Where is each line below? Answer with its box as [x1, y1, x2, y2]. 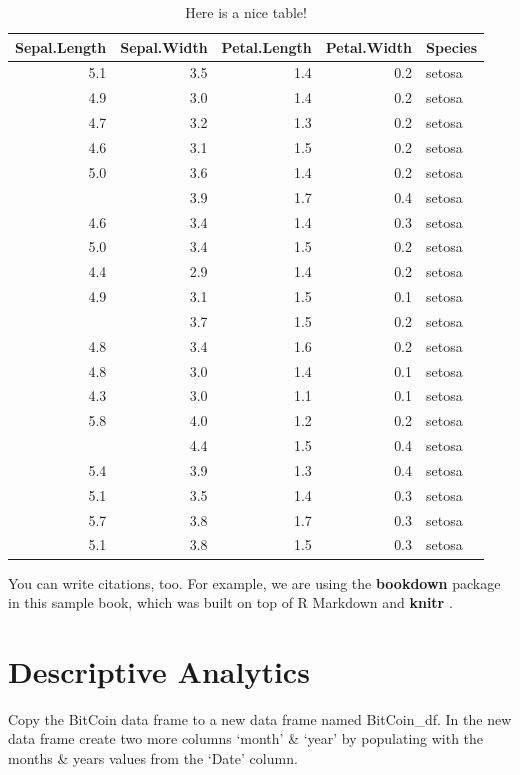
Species [426, 36, 478, 57]
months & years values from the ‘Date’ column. [8, 748, 298, 769]
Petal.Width [325, 36, 413, 57]
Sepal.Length [15, 36, 107, 57]
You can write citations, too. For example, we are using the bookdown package [8, 572, 501, 593]
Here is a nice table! [185, 2, 307, 22]
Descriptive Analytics [8, 650, 310, 691]
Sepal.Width [120, 36, 208, 57]
